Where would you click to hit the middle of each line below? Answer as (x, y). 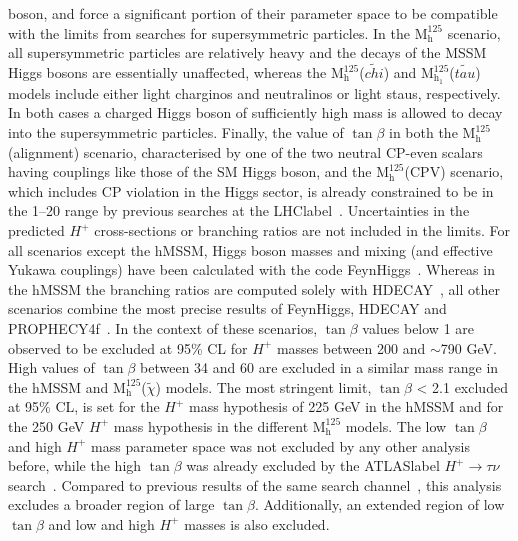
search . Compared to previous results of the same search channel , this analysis (255, 484)
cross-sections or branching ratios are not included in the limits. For (302, 230)
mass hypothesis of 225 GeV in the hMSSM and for (346, 406)
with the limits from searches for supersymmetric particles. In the (209, 32)
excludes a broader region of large (111, 504)
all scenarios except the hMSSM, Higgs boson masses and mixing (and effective (250, 249)
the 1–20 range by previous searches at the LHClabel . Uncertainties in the (239, 210)
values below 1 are (418, 327)
